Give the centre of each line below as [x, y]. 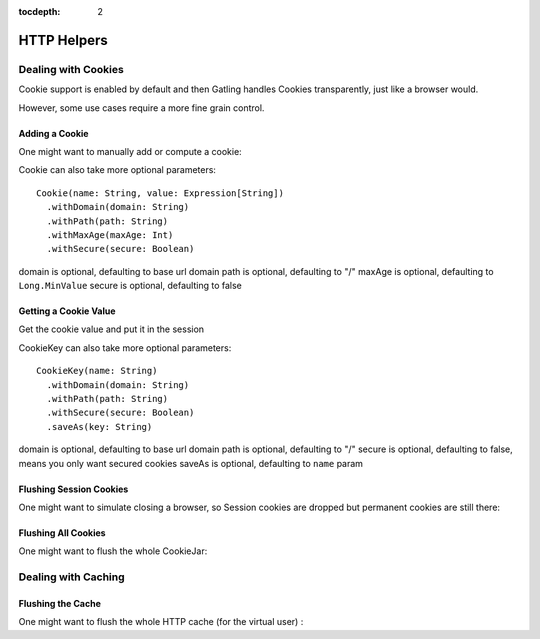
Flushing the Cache [60, 603]
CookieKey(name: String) [97, 371]
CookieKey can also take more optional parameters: [125, 347]
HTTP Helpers [63, 40]
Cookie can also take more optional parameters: [117, 170]
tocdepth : [39, 11]
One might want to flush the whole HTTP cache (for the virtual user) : [161, 622]
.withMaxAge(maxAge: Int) [110, 234]
